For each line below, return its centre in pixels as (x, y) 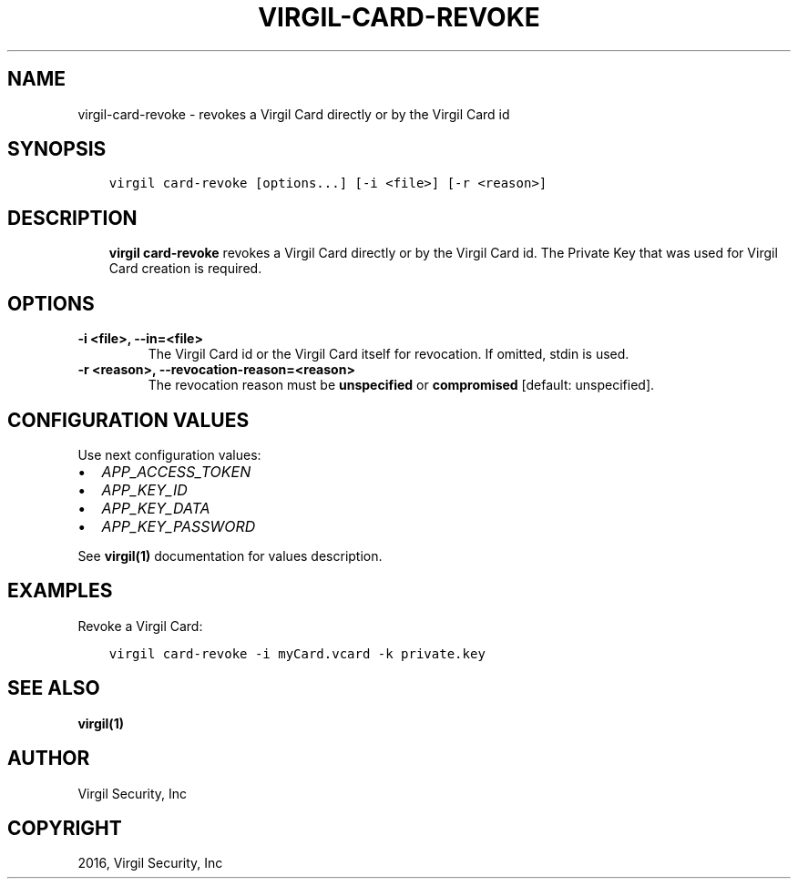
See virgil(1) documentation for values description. (230, 555)
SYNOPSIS (57, 149)
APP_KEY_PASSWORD (179, 526)
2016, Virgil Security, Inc (150, 863)
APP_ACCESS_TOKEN (176, 471)
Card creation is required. (185, 269)
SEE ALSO (54, 688)
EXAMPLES (60, 591)
